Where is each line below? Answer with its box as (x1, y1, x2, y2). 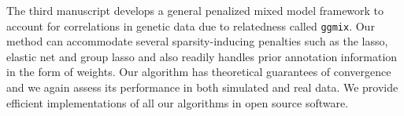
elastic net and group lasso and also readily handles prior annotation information (6, 48, 398, 64)
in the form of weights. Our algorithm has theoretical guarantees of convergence (6, 63, 391, 80)
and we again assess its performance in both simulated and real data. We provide (6, 79, 398, 96)
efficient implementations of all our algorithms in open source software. (6, 94, 349, 111)
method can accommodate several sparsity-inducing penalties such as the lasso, (6, 33, 388, 49)
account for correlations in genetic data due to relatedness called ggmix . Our (6, 17, 375, 34)
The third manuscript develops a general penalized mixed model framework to (6, 2, 384, 18)
